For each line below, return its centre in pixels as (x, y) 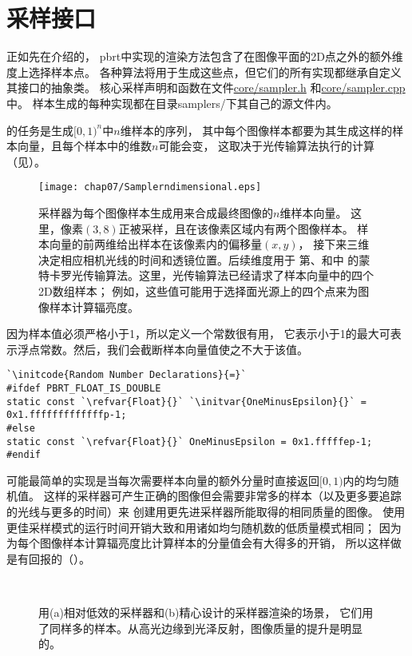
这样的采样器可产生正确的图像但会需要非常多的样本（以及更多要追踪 (222, 496)
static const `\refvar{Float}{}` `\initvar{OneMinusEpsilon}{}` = (187, 402)
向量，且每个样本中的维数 (84, 146)
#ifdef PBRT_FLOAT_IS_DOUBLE (84, 388)
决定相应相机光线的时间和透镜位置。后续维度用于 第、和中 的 (199, 259)
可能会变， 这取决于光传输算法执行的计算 (267, 146)
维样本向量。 (313, 212)
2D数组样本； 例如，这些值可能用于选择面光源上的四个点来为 (198, 290)
